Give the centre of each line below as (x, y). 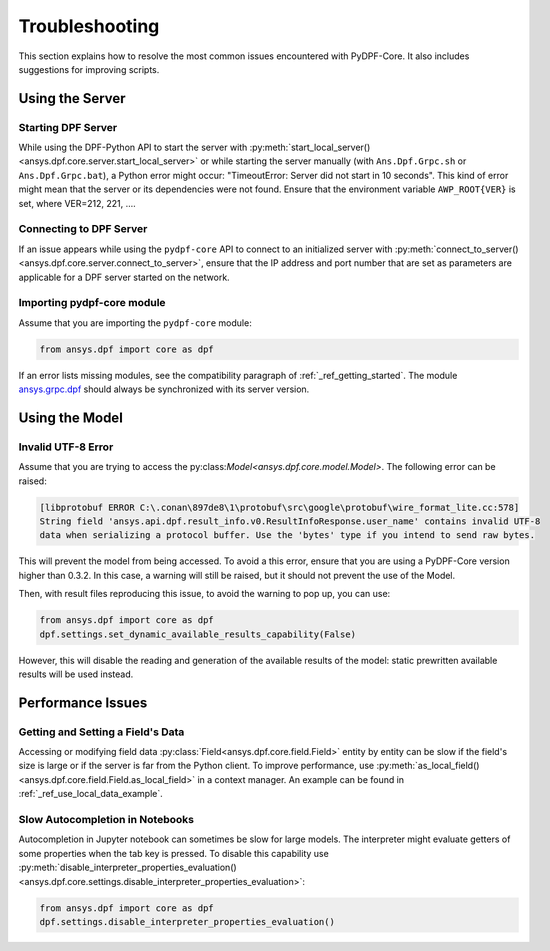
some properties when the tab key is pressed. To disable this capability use (173, 853)
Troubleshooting (89, 26)
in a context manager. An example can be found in (300, 779)
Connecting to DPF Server (83, 229)
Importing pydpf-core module (92, 303)
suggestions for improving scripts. (89, 69)
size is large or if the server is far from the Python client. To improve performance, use (196, 766)
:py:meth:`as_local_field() (428, 766)
